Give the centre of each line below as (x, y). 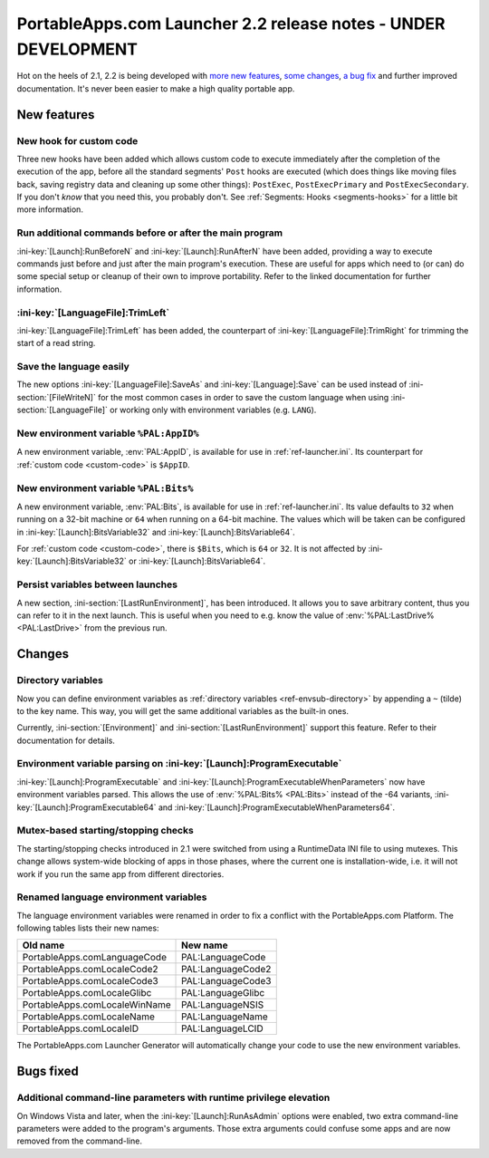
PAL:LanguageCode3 (226, 981)
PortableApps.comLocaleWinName (96, 1005)
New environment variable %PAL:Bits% (105, 487)
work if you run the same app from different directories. (120, 873)
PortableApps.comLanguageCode (95, 958)
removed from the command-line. (79, 1141)
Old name (43, 945)
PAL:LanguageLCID (222, 1028)
